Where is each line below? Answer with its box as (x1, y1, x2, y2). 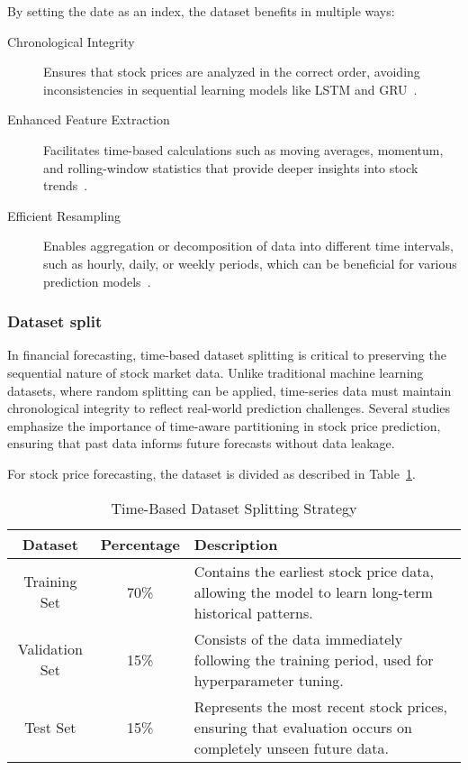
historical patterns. (193, 601, 313, 623)
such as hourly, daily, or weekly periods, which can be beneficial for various (43, 253, 457, 272)
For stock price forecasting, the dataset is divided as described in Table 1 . (7, 463, 416, 482)
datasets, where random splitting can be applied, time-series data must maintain (7, 380, 452, 399)
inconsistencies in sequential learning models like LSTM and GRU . (43, 79, 418, 98)
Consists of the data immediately (193, 628, 403, 649)
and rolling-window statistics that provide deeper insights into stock (43, 158, 418, 177)
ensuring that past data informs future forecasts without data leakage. (7, 434, 395, 453)
